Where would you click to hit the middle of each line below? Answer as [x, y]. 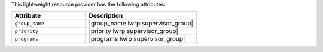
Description [106, 16]
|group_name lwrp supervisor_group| [141, 24]
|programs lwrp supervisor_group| [137, 39]
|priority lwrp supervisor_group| [134, 31]
